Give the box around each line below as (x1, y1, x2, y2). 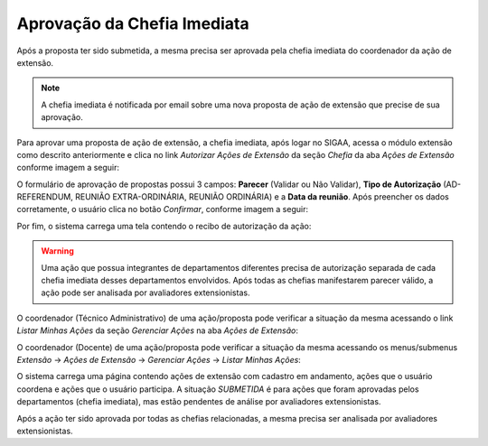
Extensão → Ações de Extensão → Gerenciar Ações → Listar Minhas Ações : (16, 354, 302, 365)
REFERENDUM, (16, 191, 74, 202)
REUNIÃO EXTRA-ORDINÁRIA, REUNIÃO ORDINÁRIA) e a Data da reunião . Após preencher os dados (75, 191, 449, 202)
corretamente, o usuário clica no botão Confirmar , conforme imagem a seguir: (16, 204, 309, 215)
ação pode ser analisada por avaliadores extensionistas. (41, 287, 250, 298)
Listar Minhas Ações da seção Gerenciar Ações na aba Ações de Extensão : (16, 325, 298, 336)
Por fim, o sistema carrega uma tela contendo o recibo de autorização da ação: (16, 220, 312, 231)
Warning (41, 246, 74, 256)
